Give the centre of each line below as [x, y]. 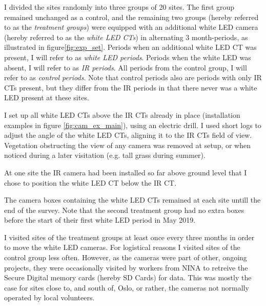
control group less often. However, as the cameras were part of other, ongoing [126, 257]
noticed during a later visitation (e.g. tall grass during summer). [105, 155]
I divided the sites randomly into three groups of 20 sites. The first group [119, 7]
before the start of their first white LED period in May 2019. [100, 220]
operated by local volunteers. [49, 298]
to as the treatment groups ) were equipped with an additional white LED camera [131, 27]
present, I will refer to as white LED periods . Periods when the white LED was [128, 57]
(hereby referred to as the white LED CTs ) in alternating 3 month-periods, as [126, 37]
